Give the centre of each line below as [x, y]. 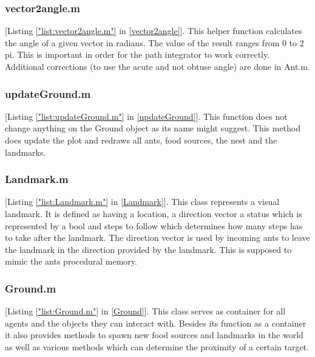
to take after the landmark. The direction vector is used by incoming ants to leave [157, 237]
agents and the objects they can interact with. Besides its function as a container [156, 323]
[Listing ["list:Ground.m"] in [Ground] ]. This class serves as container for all [145, 311]
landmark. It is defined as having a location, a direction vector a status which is [154, 213]
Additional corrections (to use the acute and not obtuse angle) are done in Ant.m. [157, 66]
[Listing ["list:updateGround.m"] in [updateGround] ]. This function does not [146, 116]
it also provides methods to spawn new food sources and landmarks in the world [154, 335]
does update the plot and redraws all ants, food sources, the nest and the [141, 140]
